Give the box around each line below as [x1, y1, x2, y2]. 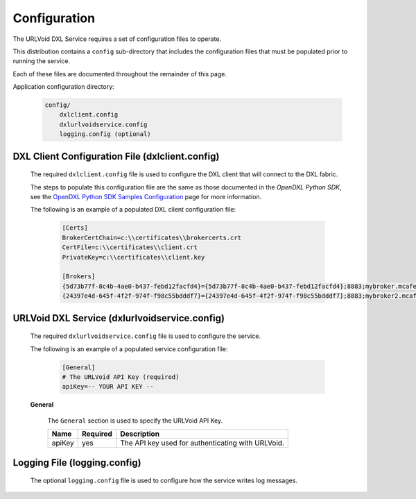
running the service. [12, 57, 71, 65]
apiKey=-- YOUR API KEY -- [62, 382, 154, 391]
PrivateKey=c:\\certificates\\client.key [62, 253, 205, 261]
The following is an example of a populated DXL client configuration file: [30, 205, 236, 214]
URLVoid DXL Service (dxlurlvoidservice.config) [12, 312, 225, 324]
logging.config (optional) [59, 130, 152, 138]
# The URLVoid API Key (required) [62, 373, 180, 381]
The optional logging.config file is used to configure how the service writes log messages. [30, 476, 298, 485]
